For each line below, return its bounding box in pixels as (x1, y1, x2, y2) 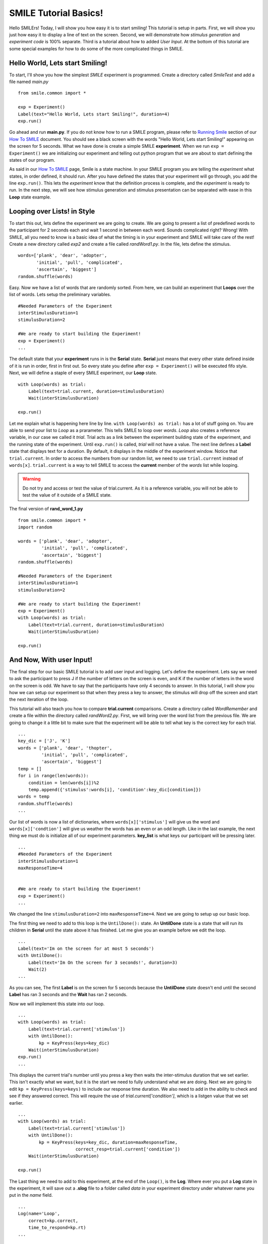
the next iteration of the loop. (9, 697, 69, 703)
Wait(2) (28, 967, 47, 972)
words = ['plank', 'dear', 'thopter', (18, 745, 113, 751)
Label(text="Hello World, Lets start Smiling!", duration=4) (18, 111, 170, 117)
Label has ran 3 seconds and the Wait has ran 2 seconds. (9, 992, 128, 998)
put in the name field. (9, 1192, 53, 1198)
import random (18, 524, 52, 530)
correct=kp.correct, (28, 1218, 78, 1224)
